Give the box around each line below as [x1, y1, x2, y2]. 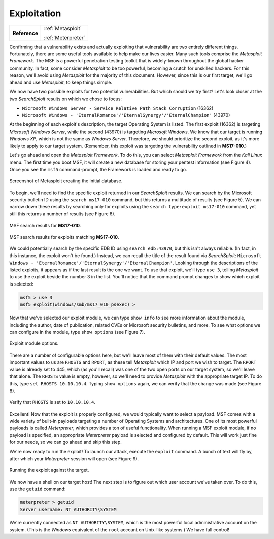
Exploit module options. [9, 340, 59, 346]
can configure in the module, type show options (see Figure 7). [9, 329, 146, 335]
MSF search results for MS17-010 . [9, 223, 81, 229]
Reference [12, 29, 38, 37]
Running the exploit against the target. [9, 467, 89, 473]
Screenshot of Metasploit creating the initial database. [9, 178, 123, 184]
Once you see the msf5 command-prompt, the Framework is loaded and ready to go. [9, 166, 187, 172]
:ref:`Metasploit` [44, 25, 82, 32]
